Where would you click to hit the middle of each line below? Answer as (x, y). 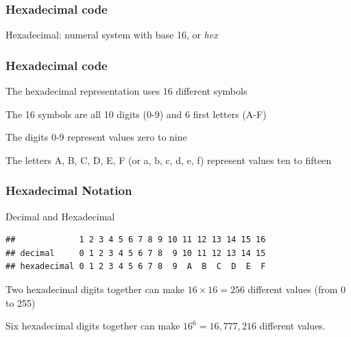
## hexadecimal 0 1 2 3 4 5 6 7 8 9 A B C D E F (136, 267)
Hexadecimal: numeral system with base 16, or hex (112, 35)
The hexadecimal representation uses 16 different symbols (126, 91)
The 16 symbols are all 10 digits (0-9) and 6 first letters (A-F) (136, 114)
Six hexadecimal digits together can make (93, 326)
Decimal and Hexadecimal (60, 216)
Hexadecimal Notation (69, 190)
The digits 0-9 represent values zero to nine (96, 137)
